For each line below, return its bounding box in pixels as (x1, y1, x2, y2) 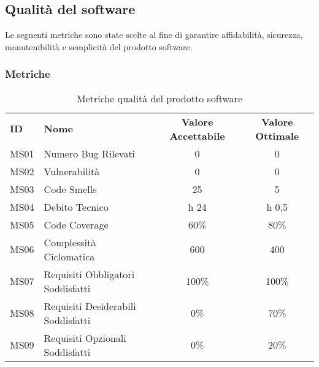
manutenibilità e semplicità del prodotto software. (5, 40, 193, 53)
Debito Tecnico (44, 199, 109, 214)
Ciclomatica (44, 249, 95, 263)
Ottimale (255, 128, 299, 143)
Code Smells (44, 181, 97, 196)
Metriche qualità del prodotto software (76, 91, 243, 105)
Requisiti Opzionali (44, 330, 126, 345)
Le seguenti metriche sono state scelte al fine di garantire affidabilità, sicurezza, (5, 28, 303, 41)
